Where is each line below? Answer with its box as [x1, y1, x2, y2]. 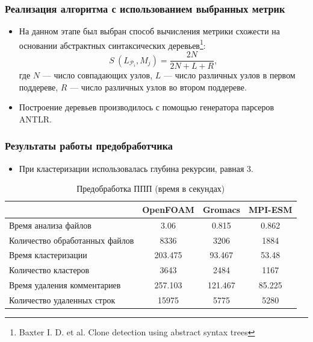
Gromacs [202, 203, 240, 215]
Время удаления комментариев [9, 279, 121, 291]
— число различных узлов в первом [163, 69, 296, 81]
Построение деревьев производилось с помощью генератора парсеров [19, 101, 274, 113]
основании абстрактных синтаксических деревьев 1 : [19, 37, 206, 51]
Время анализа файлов [9, 218, 91, 231]
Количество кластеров [9, 264, 90, 276]
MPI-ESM [248, 203, 293, 215]
